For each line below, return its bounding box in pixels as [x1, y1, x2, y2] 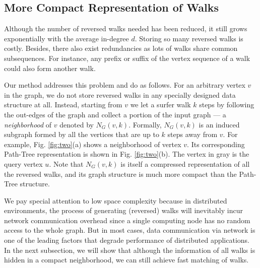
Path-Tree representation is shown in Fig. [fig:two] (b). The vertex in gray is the [4, 149, 249, 159]
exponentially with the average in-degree [4, 33, 129, 43]
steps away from [167, 129, 218, 140]
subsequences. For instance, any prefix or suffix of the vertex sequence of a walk [4, 52, 250, 63]
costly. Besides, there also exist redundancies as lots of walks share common [4, 43, 238, 53]
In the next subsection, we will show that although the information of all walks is [4, 244, 255, 255]
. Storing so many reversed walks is [135, 33, 243, 43]
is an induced [199, 119, 240, 129]
